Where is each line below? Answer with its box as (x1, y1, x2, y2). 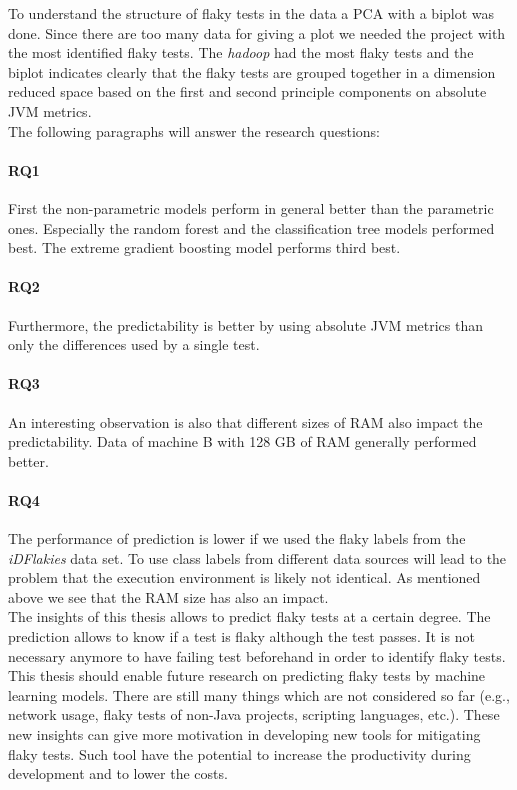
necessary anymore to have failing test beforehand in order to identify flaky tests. (8, 645, 506, 666)
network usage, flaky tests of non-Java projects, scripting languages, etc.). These (8, 704, 500, 725)
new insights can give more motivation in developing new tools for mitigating (8, 724, 481, 745)
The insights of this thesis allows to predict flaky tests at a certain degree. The (8, 606, 491, 627)
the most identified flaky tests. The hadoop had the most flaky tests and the (8, 42, 474, 63)
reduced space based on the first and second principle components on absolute (8, 81, 487, 102)
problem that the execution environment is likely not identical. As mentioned (8, 567, 481, 588)
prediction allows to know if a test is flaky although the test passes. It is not (8, 626, 475, 647)
